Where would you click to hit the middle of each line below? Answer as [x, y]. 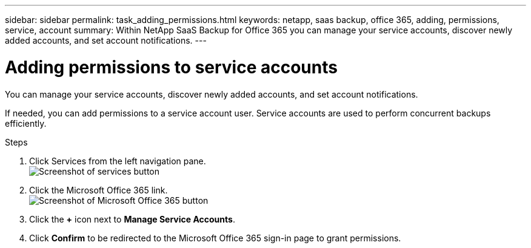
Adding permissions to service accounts [171, 67]
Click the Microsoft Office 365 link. [99, 190]
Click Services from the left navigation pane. [118, 161]
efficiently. [26, 123]
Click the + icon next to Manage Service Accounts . [132, 219]
